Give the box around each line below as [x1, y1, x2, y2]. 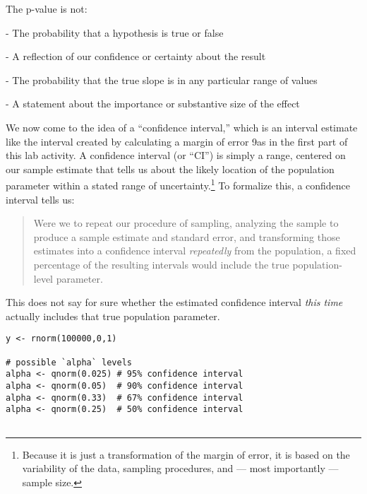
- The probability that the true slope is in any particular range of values [6, 72, 318, 87]
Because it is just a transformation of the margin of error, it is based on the [22, 447, 350, 461]
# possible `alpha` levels [6, 357, 132, 367]
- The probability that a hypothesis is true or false [6, 25, 224, 40]
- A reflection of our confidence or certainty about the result [6, 49, 266, 64]
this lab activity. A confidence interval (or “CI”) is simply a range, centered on [6, 148, 346, 163]
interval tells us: [6, 192, 75, 206]
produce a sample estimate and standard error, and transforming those [33, 229, 340, 244]
